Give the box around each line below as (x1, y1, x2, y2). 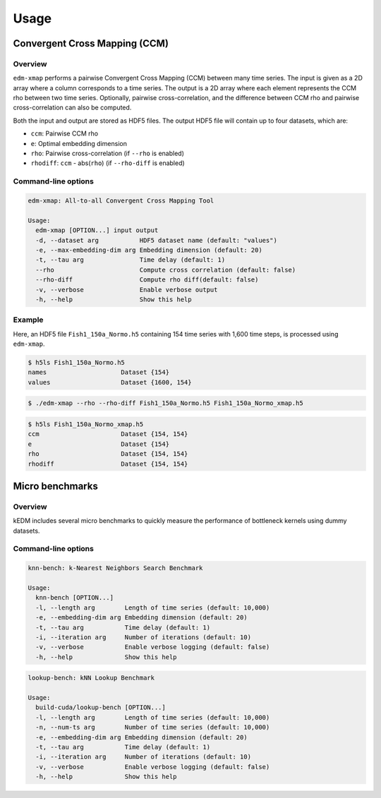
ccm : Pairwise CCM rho (30, 129, 99, 138)
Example (13, 315, 44, 325)
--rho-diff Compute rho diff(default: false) (35, 276, 259, 284)
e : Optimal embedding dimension (30, 139, 127, 147)
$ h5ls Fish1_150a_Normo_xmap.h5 (28, 420, 144, 428)
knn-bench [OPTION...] (35, 593, 114, 602)
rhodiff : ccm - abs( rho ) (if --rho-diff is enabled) (30, 159, 185, 167)
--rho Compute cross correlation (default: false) (35, 265, 296, 274)
